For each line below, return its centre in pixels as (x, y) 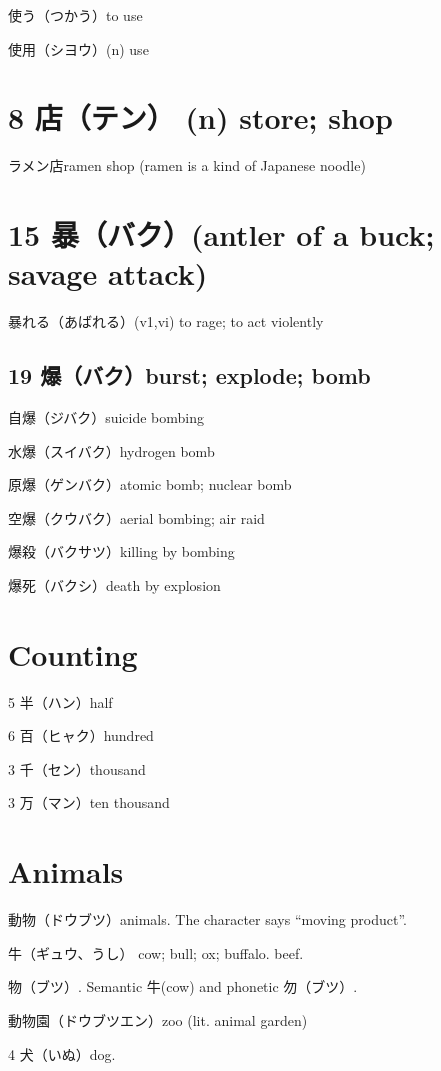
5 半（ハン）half (60, 701)
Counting (73, 653)
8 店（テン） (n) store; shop (200, 117)
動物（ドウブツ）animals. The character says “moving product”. (207, 919)
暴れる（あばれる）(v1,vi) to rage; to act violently (166, 321)
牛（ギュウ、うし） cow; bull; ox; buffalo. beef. (156, 952)
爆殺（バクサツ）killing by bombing (121, 551)
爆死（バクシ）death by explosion (114, 584)
